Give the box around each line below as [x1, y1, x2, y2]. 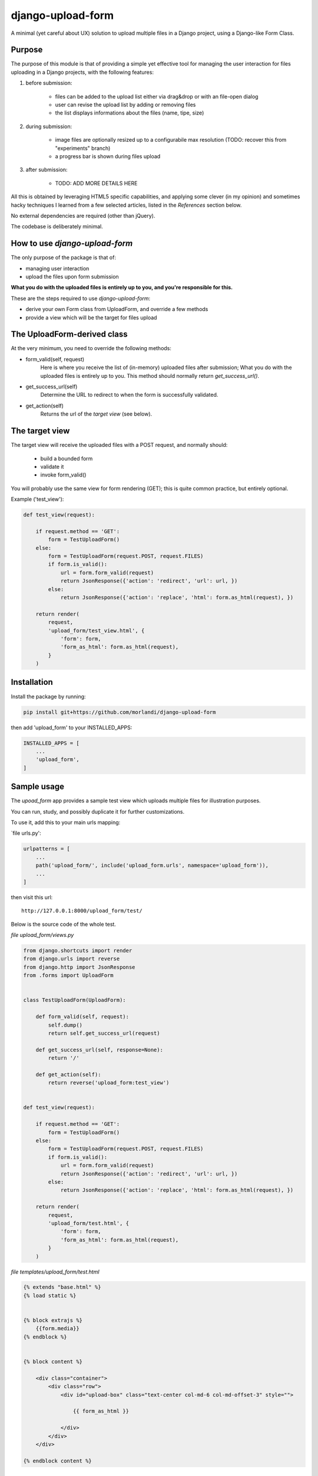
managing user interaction [25, 264, 90, 272]
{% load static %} [23, 1292, 77, 1299]
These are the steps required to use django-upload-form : [11, 295, 151, 302]
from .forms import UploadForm [23, 972, 114, 979]
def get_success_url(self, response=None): [35, 1046, 163, 1053]
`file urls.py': [11, 830, 41, 837]
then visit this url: [11, 893, 53, 900]
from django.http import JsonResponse [23, 964, 135, 971]
